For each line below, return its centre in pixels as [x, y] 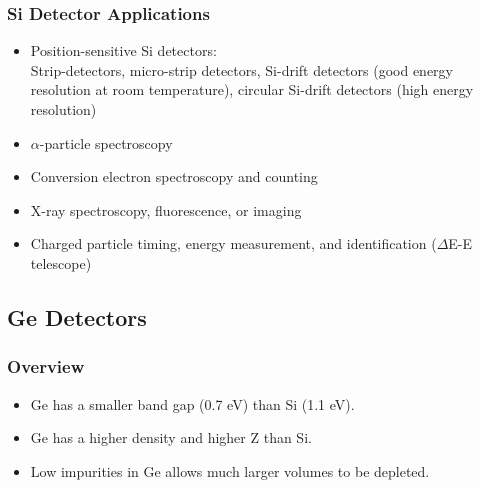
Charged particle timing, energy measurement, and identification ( [233, 243]
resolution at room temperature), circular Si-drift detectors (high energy [252, 89]
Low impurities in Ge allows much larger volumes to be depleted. [230, 470]
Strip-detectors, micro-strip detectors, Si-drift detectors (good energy [241, 69]
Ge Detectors [77, 316]
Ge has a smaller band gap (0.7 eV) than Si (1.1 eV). [192, 403]
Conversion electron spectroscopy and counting [174, 176]
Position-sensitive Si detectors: [123, 50]
